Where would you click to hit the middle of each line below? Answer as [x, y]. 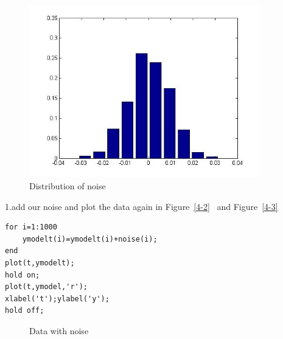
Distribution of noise [68, 186]
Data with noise [59, 330]
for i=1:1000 [31, 227]
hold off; [25, 311]
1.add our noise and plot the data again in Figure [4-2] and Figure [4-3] [141, 206]
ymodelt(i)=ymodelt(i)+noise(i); [90, 239]
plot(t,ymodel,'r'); [47, 287]
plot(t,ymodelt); [40, 263]
